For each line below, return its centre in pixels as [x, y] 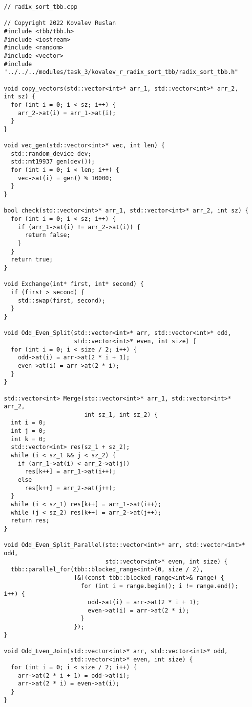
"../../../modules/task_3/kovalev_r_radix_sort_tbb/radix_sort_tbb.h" [121, 72]
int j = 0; [28, 431]
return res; [30, 521]
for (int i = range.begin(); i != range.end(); [159, 586]
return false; [48, 235]
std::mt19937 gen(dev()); [53, 162]
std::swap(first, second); [62, 300]
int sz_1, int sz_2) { [121, 414]
